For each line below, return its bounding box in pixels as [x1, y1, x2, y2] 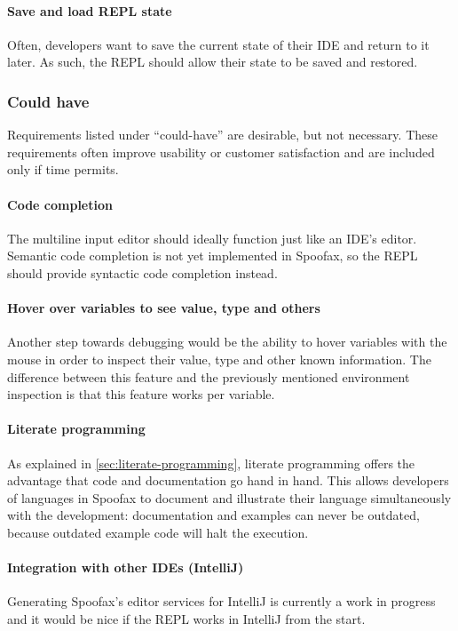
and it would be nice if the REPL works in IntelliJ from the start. [7, 609, 366, 627]
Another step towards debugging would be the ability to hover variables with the [7, 332, 447, 351]
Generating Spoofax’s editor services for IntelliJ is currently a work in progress [7, 592, 436, 611]
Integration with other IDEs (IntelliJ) [7, 558, 244, 577]
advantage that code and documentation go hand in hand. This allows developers [7, 471, 449, 490]
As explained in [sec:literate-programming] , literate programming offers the [7, 453, 415, 472]
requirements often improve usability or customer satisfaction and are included [7, 142, 435, 161]
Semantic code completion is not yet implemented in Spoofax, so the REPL [7, 246, 418, 265]
